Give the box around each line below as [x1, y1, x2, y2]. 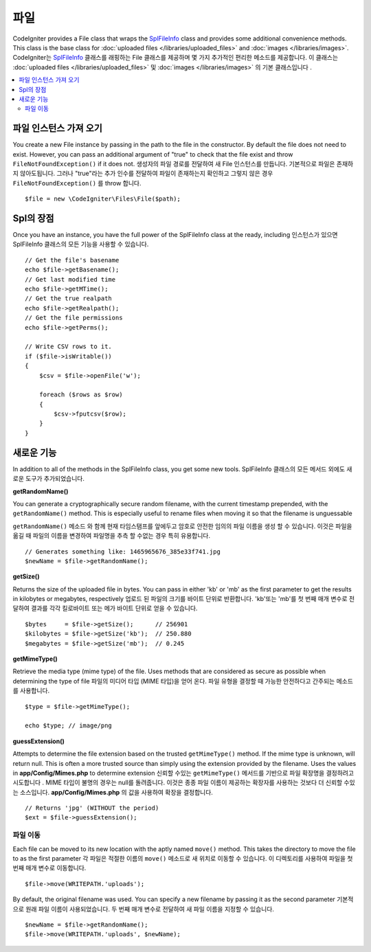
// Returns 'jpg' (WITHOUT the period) [25, 804, 159, 812]
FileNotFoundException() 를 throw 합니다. [12, 179, 142, 187]
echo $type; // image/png [25, 722, 113, 729]
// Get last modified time [25, 275, 116, 283]
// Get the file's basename [25, 256, 120, 264]
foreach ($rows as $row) [38, 391, 123, 398]
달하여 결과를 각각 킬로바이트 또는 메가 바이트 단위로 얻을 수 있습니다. [12, 604, 198, 613]
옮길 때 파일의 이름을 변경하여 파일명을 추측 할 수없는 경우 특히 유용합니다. [12, 532, 211, 540]
